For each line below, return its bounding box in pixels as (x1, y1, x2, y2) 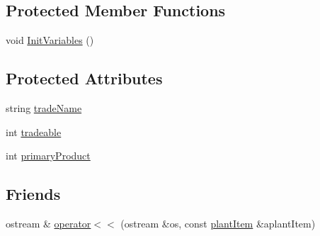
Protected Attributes (6, 67, 163, 89)
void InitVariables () (6, 33, 94, 47)
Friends (6, 183, 61, 205)
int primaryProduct (6, 148, 91, 163)
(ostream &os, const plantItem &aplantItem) (120, 215, 316, 230)
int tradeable (6, 124, 62, 139)
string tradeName (6, 101, 82, 115)
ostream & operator (6, 215, 91, 230)
